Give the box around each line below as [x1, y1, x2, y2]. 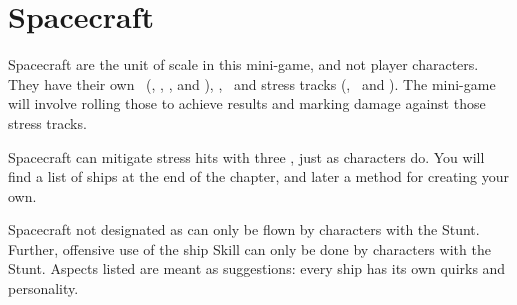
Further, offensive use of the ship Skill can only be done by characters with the [8, 238, 491, 259]
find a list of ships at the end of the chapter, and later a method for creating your [8, 166, 509, 187]
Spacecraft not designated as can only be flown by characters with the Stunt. [8, 219, 480, 240]
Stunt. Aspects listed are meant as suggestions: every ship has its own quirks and [8, 258, 506, 279]
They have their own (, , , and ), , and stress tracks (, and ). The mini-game [8, 73, 496, 94]
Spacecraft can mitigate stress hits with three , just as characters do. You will [8, 146, 485, 167]
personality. [8, 278, 79, 299]
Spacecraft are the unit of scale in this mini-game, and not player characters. [8, 54, 479, 75]
